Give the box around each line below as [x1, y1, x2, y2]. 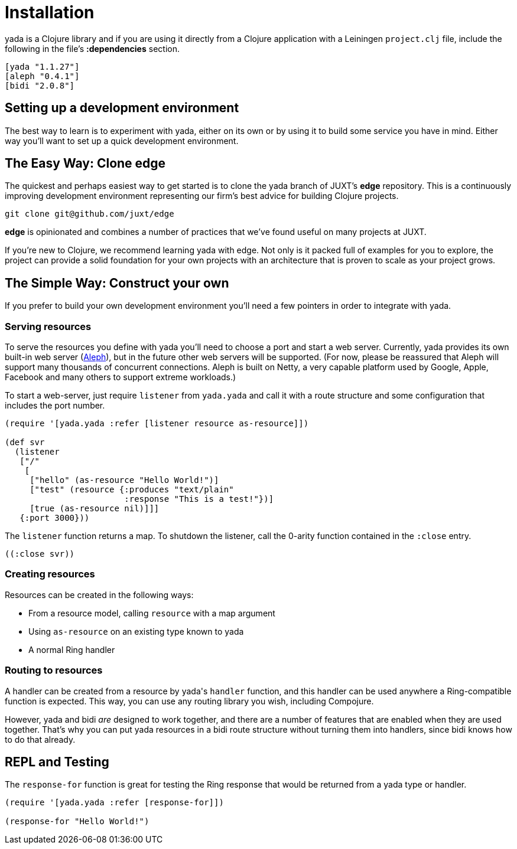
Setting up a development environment [5, 100, 239, 116]
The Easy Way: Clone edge [5, 156, 166, 171]
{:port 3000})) [19, 513, 90, 523]
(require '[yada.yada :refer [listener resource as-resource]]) [5, 419, 309, 429]
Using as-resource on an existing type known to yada [28, 626, 244, 636]
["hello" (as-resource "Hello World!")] [30, 475, 219, 485]
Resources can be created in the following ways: [5, 589, 194, 600]
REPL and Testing [5, 754, 109, 769]
